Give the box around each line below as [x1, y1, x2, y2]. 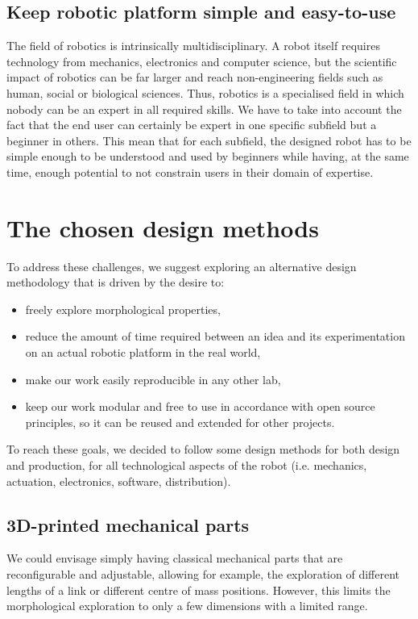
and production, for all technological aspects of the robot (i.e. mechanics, [6, 457, 367, 474]
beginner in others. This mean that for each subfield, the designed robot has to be [6, 132, 412, 148]
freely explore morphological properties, [25, 300, 221, 317]
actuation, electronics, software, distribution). [6, 472, 231, 489]
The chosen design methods [6, 211, 319, 244]
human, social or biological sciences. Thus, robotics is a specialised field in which [6, 84, 404, 101]
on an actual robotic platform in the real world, [25, 344, 261, 361]
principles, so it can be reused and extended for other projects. [25, 413, 335, 430]
